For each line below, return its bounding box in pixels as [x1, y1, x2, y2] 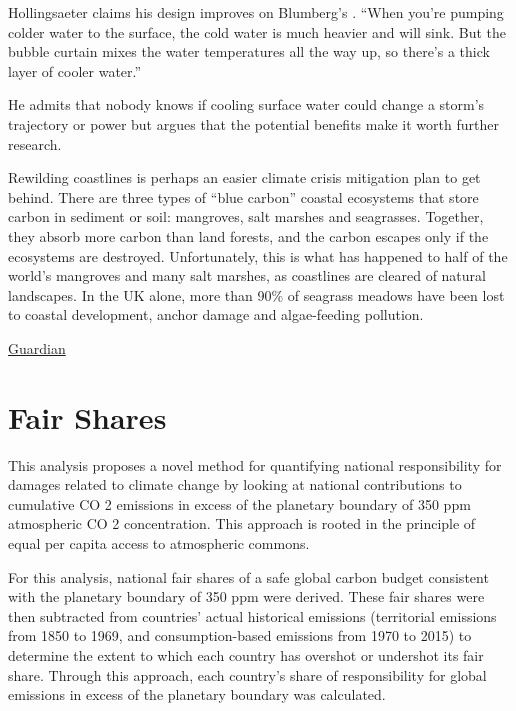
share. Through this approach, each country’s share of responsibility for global [8, 664, 487, 685]
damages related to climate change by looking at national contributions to [8, 474, 462, 495]
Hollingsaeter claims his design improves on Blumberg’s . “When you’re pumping [8, 2, 504, 22]
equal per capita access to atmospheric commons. [8, 533, 310, 553]
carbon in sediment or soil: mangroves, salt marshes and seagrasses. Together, [8, 206, 484, 227]
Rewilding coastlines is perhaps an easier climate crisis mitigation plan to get [8, 167, 481, 188]
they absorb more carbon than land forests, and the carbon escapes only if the [8, 225, 489, 246]
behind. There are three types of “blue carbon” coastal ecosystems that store [8, 186, 479, 207]
